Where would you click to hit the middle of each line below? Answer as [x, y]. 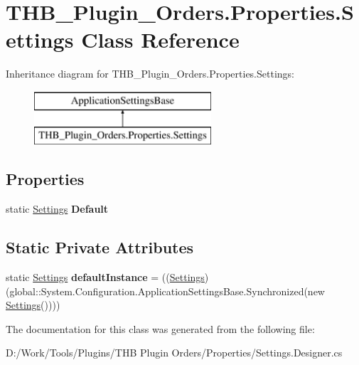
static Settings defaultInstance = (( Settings [105, 277]
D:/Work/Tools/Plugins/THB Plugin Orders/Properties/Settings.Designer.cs [174, 353]
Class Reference [160, 39]
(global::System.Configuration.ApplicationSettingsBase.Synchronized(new [165, 291]
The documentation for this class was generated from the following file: [160, 328]
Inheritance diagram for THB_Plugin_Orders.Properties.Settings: [150, 74]
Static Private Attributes [100, 247]
